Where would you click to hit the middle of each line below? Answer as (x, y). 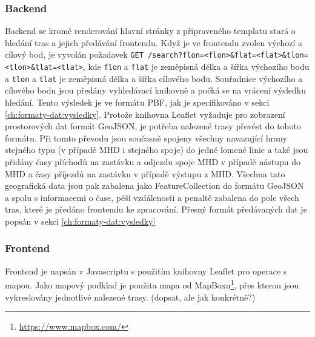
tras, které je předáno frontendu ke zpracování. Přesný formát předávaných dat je (156, 209)
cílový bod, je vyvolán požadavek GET (74, 54)
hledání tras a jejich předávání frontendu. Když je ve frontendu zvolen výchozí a (154, 42)
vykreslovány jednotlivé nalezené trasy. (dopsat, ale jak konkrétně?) (130, 297)
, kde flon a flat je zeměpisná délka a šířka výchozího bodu (196, 66)
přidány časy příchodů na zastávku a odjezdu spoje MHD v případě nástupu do (153, 161)
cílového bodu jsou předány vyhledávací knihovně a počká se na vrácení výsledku (155, 90)
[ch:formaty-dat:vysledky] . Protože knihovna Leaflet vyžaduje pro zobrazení (145, 114)
